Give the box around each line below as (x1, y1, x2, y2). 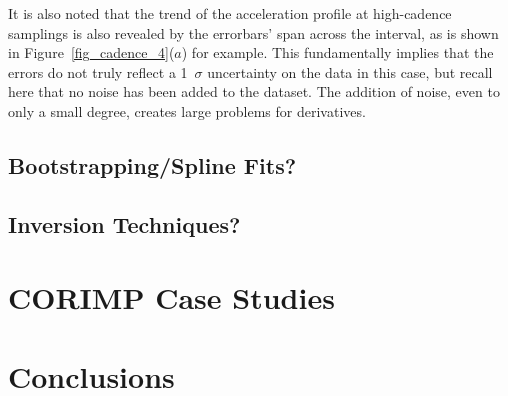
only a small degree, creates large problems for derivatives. (8, 100, 366, 121)
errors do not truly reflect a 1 (8, 61, 188, 82)
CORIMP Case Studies (8, 277, 335, 318)
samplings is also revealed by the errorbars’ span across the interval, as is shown (8, 22, 499, 43)
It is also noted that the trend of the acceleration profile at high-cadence (8, 3, 452, 23)
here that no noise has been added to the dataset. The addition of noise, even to (8, 81, 500, 102)
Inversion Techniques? (8, 208, 241, 239)
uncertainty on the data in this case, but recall (207, 61, 493, 82)
